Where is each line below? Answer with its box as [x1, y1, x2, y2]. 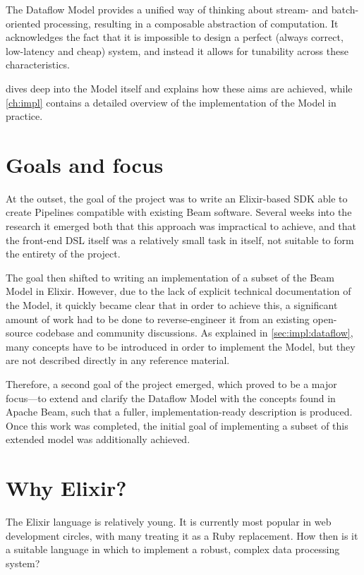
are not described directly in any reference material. [6, 353, 230, 368]
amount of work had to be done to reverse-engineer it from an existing [6, 311, 310, 326]
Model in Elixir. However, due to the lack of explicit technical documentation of [6, 284, 351, 298]
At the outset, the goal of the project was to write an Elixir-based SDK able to [6, 190, 348, 205]
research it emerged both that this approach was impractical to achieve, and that [6, 219, 357, 234]
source [6, 325, 33, 340]
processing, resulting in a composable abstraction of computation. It [44, 16, 339, 30]
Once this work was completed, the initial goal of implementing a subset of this [6, 418, 348, 432]
